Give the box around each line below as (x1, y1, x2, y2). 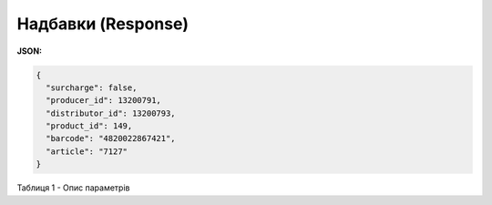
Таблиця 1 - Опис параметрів (16, 182, 130, 193)
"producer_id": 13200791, (46, 96, 161, 106)
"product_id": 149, (46, 121, 133, 131)
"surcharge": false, (46, 82, 138, 93)
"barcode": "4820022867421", (46, 133, 177, 144)
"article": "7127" (46, 146, 128, 157)
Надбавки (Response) (16, 14, 190, 34)
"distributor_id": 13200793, (46, 108, 177, 118)
